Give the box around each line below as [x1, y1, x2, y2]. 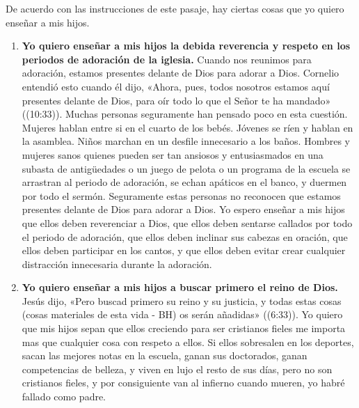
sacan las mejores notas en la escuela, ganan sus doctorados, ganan [22, 348, 308, 363]
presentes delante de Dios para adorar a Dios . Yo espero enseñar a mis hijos [22, 202, 345, 217]
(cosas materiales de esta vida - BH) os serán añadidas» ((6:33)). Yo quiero [22, 307, 343, 322]
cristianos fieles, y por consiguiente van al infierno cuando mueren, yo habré [22, 375, 345, 390]
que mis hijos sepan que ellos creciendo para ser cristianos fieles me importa [22, 321, 346, 336]
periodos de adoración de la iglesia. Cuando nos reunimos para [22, 52, 312, 66]
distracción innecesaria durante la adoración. [22, 256, 212, 271]
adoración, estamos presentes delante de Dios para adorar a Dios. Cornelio [22, 65, 340, 80]
